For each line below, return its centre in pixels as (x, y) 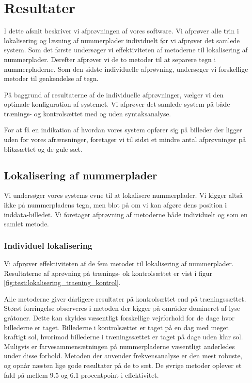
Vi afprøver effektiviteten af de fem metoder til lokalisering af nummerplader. (119, 263)
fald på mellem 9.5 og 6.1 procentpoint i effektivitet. (81, 375)
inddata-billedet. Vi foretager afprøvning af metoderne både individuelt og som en (126, 214)
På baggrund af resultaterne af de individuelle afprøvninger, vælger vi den (114, 94)
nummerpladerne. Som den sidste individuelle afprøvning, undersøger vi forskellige (126, 69)
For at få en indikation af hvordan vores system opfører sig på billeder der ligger (123, 130)
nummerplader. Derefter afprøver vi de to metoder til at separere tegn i (110, 59)
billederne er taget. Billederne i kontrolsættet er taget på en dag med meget (116, 327)
